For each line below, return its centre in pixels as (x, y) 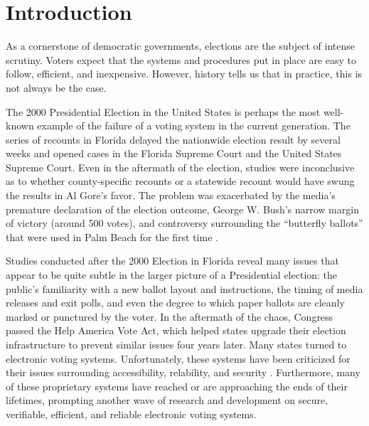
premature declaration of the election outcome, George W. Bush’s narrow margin (182, 209)
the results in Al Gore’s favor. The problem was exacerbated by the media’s (171, 195)
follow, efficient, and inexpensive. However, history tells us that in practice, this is (184, 74)
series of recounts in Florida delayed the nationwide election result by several (173, 139)
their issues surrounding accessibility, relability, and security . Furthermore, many (183, 372)
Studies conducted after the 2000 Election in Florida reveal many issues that (173, 261)
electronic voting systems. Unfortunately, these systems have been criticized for (178, 358)
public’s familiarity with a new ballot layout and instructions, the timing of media (184, 288)
